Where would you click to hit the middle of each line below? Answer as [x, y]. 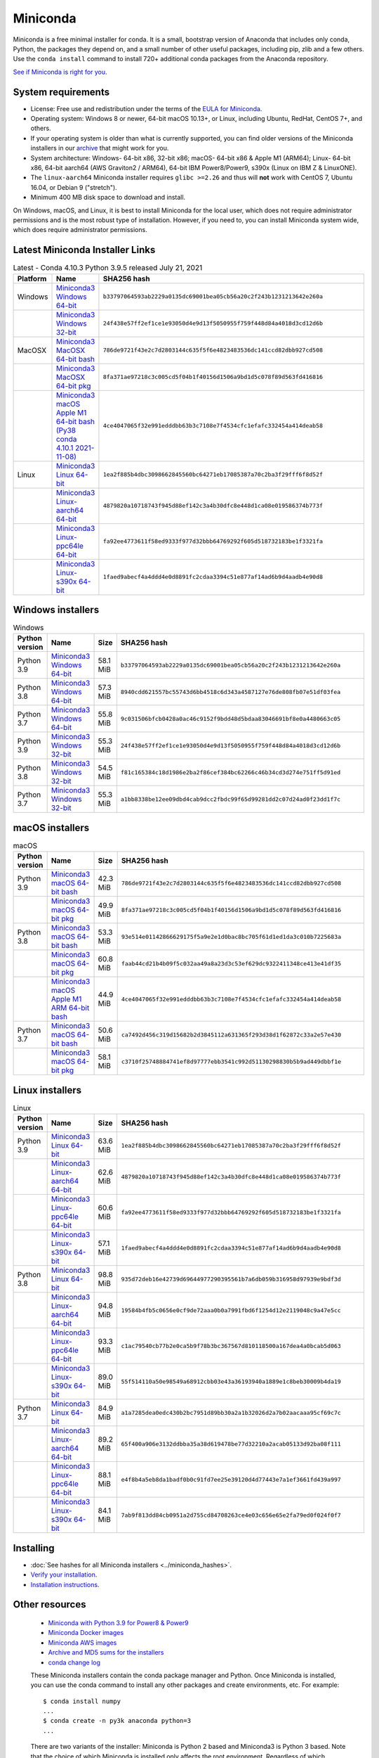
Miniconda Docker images [86, 1633]
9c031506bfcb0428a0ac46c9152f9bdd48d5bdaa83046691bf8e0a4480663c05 [231, 718]
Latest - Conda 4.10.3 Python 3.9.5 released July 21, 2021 [108, 268]
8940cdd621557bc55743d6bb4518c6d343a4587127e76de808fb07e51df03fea [231, 692]
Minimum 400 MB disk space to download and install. [108, 198]
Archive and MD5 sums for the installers [106, 1653]
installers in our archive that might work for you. [100, 148]
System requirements [61, 92]
